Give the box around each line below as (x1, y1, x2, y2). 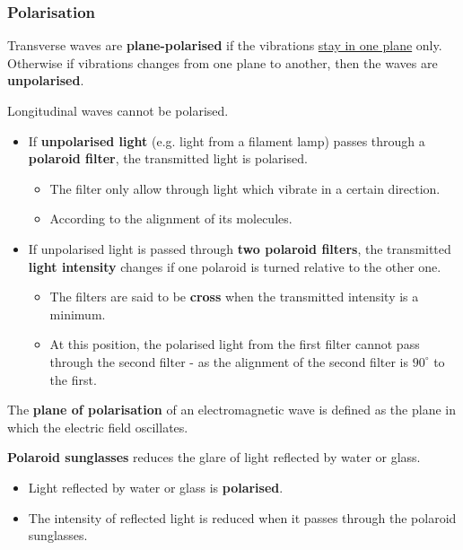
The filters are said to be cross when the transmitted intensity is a (49, 287, 419, 306)
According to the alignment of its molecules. (49, 209, 293, 228)
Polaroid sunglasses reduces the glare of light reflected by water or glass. (7, 448, 421, 467)
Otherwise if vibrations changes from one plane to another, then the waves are (7, 53, 438, 72)
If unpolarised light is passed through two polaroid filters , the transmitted (28, 239, 451, 258)
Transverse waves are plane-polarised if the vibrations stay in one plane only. (7, 36, 442, 55)
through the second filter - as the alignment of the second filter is (49, 352, 408, 371)
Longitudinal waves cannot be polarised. (7, 101, 229, 119)
